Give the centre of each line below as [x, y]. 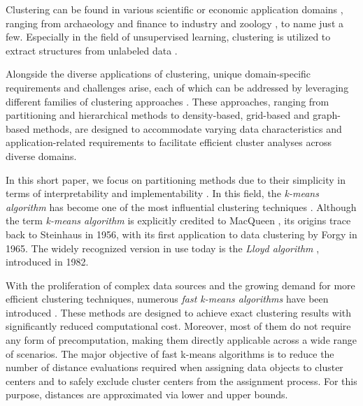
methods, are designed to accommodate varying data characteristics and [187, 128]
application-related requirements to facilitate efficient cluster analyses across [169, 142]
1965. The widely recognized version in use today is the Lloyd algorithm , [163, 248]
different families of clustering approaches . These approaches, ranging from [168, 101]
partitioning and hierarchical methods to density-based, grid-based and [158, 115]
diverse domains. [41, 155]
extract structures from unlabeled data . [92, 50]
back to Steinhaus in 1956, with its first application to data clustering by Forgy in [181, 234]
